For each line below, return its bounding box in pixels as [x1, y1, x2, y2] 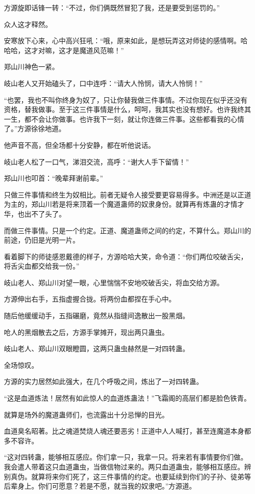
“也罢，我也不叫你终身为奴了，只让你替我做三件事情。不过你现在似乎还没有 [4, 94, 248, 105]
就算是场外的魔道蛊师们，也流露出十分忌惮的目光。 [4, 409, 169, 419]
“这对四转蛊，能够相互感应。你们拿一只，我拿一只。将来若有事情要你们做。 [4, 452, 248, 462]
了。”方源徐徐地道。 [4, 123, 66, 134]
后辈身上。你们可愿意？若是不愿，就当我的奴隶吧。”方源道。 [4, 481, 196, 491]
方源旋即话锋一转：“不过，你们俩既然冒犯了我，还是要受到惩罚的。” [4, 2, 220, 12]
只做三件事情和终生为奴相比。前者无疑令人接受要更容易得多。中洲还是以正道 [4, 189, 251, 199]
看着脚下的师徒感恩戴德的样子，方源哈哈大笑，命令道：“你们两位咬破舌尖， [4, 251, 248, 261]
